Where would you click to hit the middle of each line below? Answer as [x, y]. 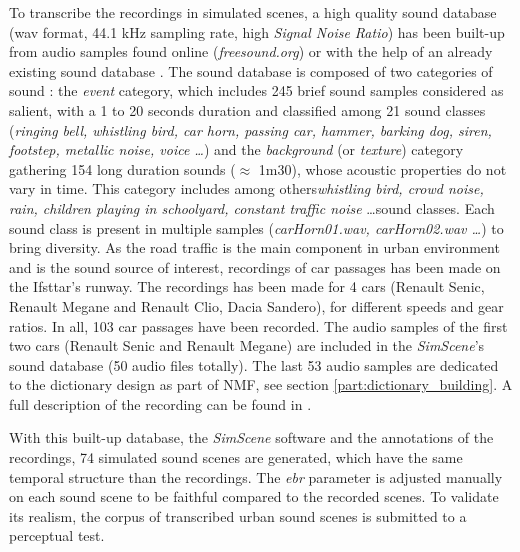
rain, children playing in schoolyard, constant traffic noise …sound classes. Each [252, 207]
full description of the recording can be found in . [160, 403]
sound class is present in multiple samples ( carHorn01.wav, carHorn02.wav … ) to [256, 227]
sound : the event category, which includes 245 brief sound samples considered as [256, 90]
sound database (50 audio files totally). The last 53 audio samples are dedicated [254, 364]
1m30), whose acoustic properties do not [382, 168]
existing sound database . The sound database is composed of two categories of [251, 70]
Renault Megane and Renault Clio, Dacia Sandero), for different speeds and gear [256, 305]
